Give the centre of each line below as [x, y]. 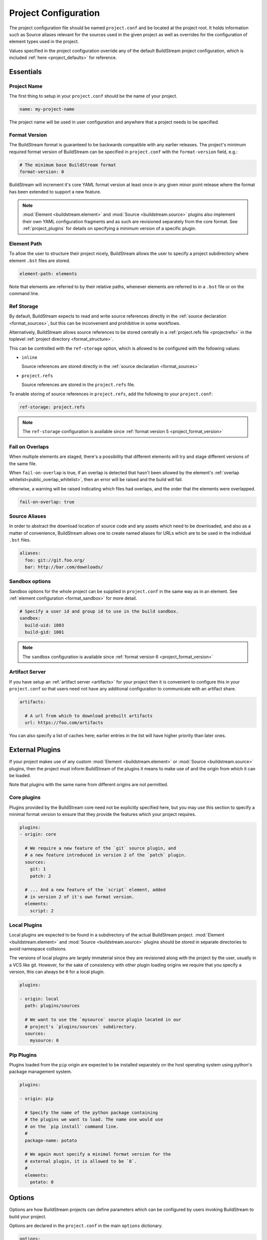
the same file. [23, 463]
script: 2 [42, 911]
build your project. [28, 1216]
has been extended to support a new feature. [55, 191]
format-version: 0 [42, 172]
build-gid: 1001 [44, 632]
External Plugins [35, 750]
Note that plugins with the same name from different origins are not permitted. [89, 785]
